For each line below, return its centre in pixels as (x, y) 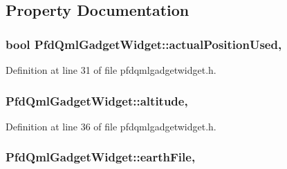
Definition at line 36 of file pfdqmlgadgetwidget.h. (111, 126)
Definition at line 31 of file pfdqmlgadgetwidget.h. (111, 70)
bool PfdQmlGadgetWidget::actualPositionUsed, (144, 44)
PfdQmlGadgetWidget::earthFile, (101, 157)
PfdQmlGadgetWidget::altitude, (97, 100)
